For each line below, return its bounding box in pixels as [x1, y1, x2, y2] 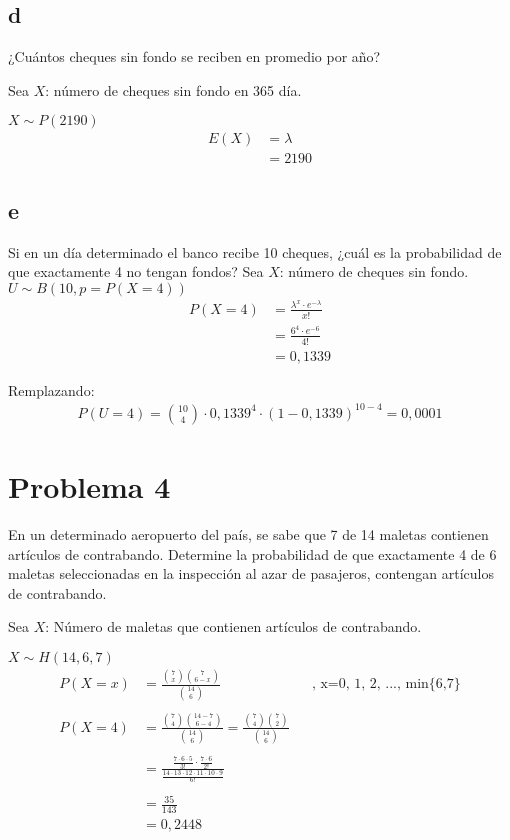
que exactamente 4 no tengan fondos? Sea [8, 261, 264, 282]
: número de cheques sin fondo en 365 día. [45, 79, 302, 100]
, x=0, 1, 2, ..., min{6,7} [311, 677, 461, 692]
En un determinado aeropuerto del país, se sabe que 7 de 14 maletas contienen [8, 524, 489, 544]
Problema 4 [8, 466, 171, 507]
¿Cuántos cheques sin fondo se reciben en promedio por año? [8, 46, 381, 67]
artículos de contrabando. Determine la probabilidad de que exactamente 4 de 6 [8, 543, 497, 564]
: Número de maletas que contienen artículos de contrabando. [45, 616, 422, 637]
